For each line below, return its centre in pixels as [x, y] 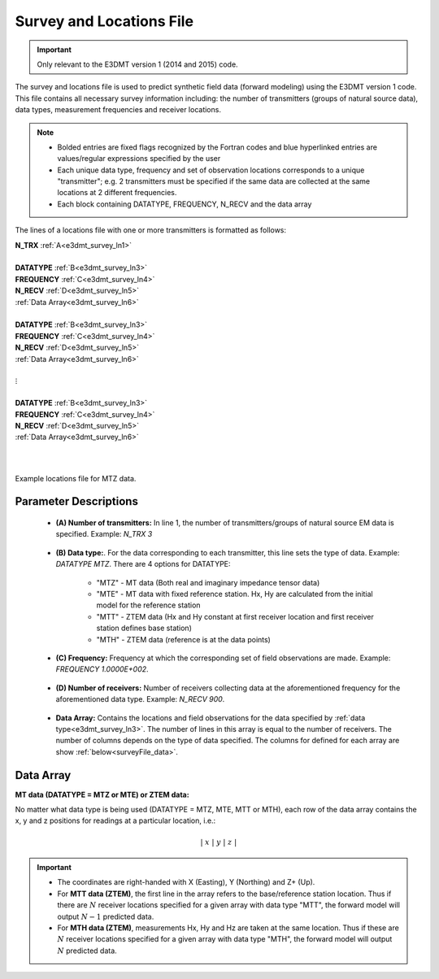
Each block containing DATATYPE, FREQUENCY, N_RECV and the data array [185, 204]
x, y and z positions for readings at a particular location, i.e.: [115, 820]
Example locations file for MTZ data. [76, 478]
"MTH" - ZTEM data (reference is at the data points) [184, 639]
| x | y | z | [219, 842]
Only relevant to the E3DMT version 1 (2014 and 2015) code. [138, 64]
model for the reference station [148, 605]
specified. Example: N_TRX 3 [104, 534]
